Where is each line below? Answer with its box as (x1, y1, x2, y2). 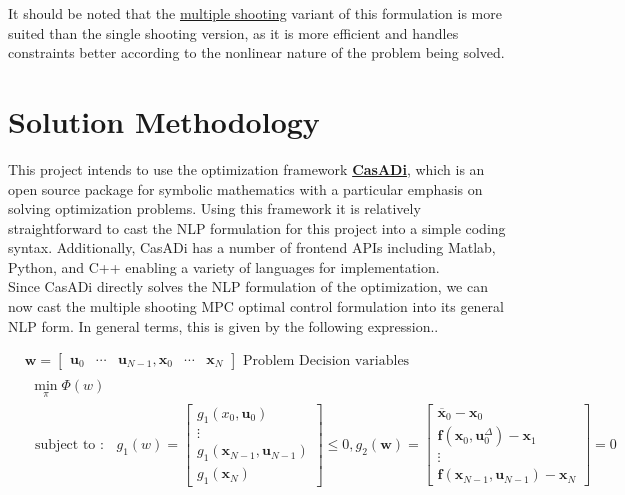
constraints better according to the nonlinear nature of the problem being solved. (8, 42, 505, 63)
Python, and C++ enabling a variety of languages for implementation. (8, 256, 440, 277)
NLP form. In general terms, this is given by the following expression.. (8, 315, 439, 336)
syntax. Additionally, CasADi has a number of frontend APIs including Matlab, (8, 237, 496, 258)
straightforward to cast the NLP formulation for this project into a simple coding (8, 217, 506, 238)
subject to (35, 437, 96, 452)
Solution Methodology (8, 100, 320, 141)
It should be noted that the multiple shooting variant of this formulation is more (8, 3, 502, 23)
